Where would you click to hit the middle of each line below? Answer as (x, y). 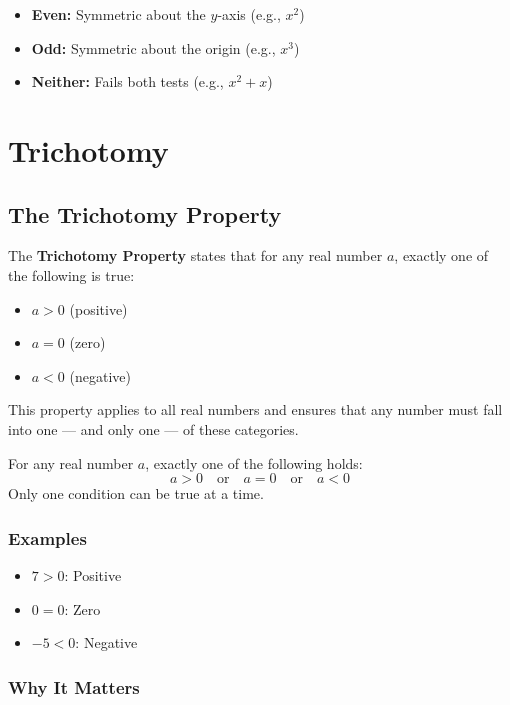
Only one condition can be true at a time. (136, 493)
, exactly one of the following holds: (254, 462)
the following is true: (71, 274)
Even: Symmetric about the (118, 14)
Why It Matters (74, 686)
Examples (47, 537)
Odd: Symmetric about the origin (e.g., (153, 47)
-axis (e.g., (249, 14)
